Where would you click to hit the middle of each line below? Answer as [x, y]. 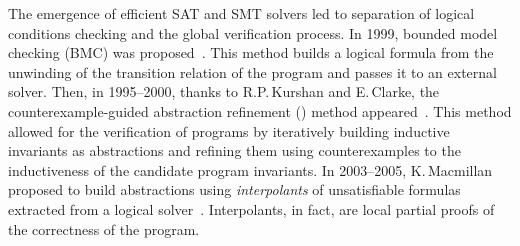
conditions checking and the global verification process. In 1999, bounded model [253, 32]
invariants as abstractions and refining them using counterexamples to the [234, 150]
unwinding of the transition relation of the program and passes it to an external [252, 71]
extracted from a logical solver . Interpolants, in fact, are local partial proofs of [251, 208]
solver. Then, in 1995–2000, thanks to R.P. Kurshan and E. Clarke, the [224, 91]
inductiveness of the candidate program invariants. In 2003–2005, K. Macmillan [250, 169]
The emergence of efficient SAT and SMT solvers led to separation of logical [241, 13]
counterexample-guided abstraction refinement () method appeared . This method [260, 110]
